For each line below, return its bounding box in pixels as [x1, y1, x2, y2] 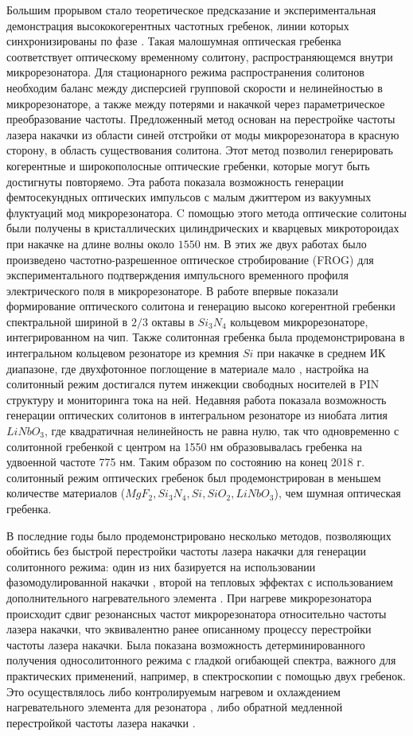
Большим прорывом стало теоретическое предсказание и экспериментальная [6, 2, 376, 18]
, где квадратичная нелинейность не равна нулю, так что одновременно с [45, 423, 399, 439]
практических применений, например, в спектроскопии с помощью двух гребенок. [6, 667, 406, 683]
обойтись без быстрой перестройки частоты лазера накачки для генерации [6, 543, 366, 559]
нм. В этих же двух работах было [204, 235, 367, 251]
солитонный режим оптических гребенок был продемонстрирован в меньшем [6, 469, 381, 485]
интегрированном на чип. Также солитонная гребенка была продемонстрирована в [6, 329, 405, 345]
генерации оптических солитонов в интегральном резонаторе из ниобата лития [6, 407, 388, 423]
